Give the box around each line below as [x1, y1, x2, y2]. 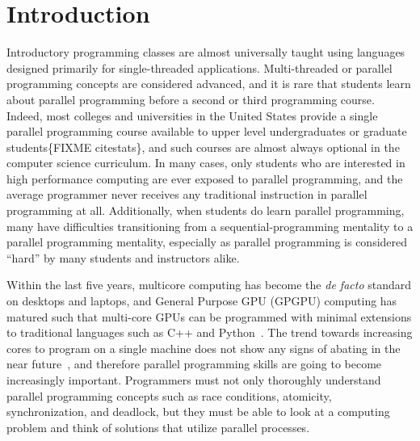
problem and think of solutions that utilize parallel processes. [6, 418, 310, 435]
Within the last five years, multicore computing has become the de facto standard [6, 276, 412, 293]
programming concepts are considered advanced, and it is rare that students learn [6, 75, 411, 92]
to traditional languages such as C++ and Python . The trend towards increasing [6, 324, 413, 341]
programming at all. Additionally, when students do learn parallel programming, [6, 202, 405, 219]
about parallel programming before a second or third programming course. [6, 90, 375, 107]
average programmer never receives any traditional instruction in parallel [6, 186, 367, 203]
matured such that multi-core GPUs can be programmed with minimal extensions [6, 308, 412, 325]
